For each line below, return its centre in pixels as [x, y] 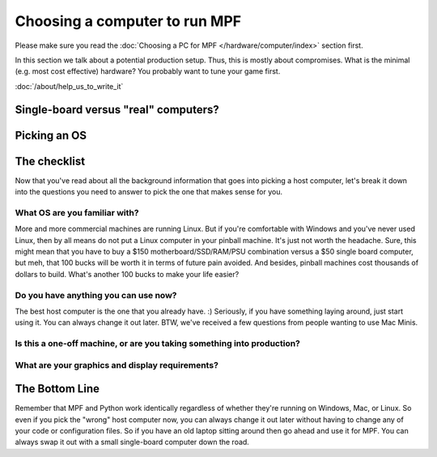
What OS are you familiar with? [77, 212]
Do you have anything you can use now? [96, 295]
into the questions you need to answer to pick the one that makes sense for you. [149, 192]
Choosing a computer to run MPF [128, 21]
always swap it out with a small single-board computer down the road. [132, 442]
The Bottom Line [57, 389]
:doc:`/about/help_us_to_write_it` [69, 86]
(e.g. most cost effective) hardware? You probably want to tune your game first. [148, 71]
